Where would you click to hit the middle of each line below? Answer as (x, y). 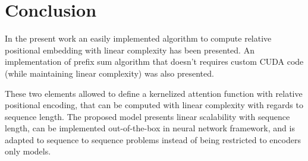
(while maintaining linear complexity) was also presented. (109, 73)
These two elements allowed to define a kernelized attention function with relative (154, 93)
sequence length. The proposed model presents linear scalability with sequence (147, 116)
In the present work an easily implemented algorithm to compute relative (138, 38)
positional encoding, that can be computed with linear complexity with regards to (154, 105)
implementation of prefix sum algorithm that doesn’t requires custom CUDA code (154, 61)
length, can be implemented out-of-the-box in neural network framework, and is (150, 128)
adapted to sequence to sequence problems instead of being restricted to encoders (153, 139)
